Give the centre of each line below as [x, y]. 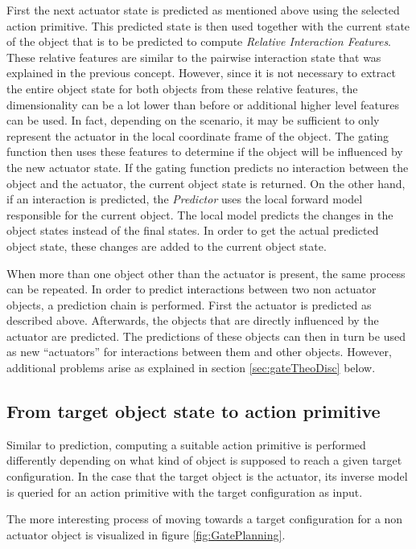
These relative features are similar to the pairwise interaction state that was [194, 57]
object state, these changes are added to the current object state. [167, 246]
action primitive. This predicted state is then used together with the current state [208, 25]
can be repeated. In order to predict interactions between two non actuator [192, 289]
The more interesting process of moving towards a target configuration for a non [205, 519]
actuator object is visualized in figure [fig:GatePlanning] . [146, 534]
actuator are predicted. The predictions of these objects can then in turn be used [206, 336]
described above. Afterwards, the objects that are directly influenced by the [193, 320]
